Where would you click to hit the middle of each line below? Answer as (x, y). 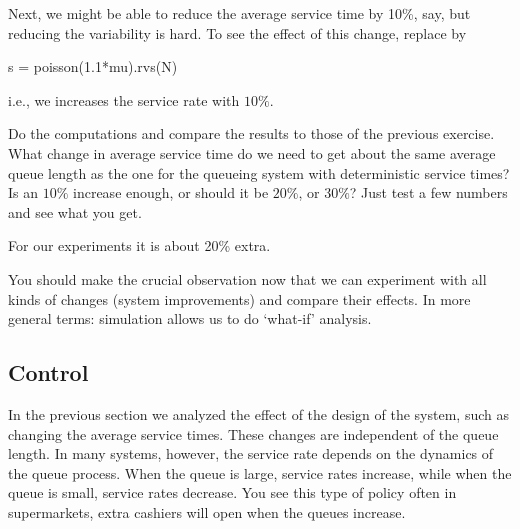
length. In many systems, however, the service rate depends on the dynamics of (251, 453)
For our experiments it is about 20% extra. (139, 245)
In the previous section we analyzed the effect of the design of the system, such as (258, 413)
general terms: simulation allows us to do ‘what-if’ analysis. (190, 318)
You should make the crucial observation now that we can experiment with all (247, 278)
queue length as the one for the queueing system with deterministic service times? (259, 172)
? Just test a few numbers (428, 192)
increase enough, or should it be (171, 192)
